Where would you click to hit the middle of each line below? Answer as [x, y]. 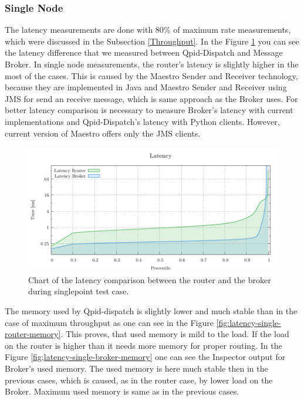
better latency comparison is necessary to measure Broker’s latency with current [149, 110]
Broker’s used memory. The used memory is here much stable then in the [136, 368]
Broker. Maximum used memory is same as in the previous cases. [122, 391]
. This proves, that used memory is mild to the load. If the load [175, 334]
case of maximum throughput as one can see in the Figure [109, 322]
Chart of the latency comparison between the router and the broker [150, 279]
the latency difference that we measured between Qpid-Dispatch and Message [144, 52]
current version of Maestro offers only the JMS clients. [103, 133]
